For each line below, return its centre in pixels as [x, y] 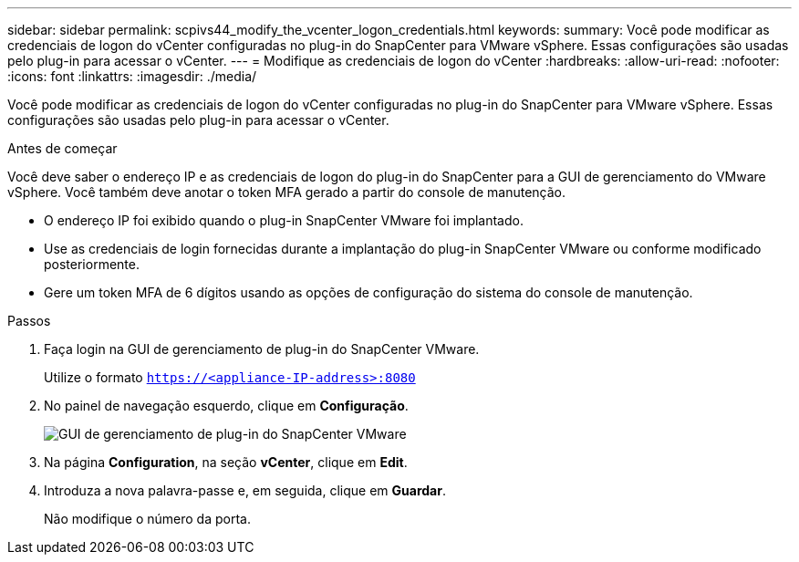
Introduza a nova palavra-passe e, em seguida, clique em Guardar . [245, 490]
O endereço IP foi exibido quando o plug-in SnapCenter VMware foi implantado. [284, 220]
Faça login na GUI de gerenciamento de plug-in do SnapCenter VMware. [262, 349]
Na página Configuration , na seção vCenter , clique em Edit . [226, 462]
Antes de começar [62, 148]
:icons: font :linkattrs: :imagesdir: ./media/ [132, 76]
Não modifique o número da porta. [147, 519]
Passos [29, 321]
